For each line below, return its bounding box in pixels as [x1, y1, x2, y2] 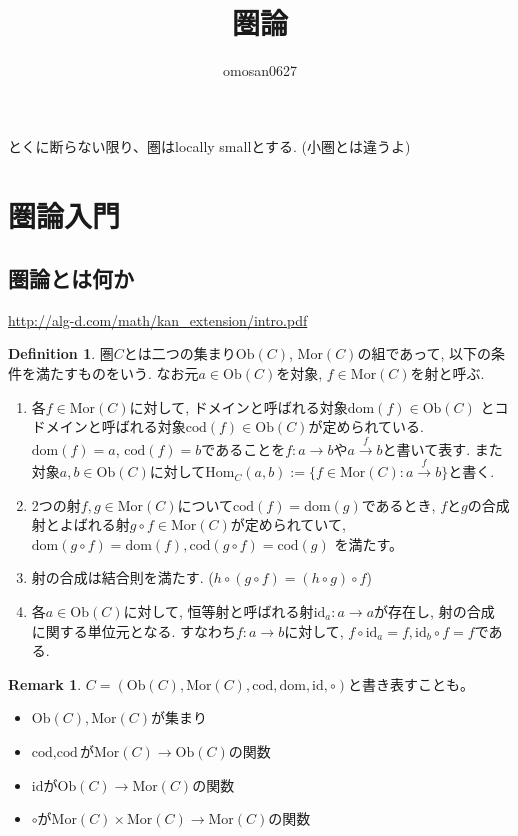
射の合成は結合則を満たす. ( [31, 567, 214, 588]
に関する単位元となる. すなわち [31, 620, 236, 641]
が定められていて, [230, 514, 346, 535]
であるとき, [361, 494, 436, 515]
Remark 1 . [8, 673, 82, 694]
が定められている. [308, 416, 424, 437]
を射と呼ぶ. [410, 363, 485, 384]
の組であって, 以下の [357, 343, 492, 364]
